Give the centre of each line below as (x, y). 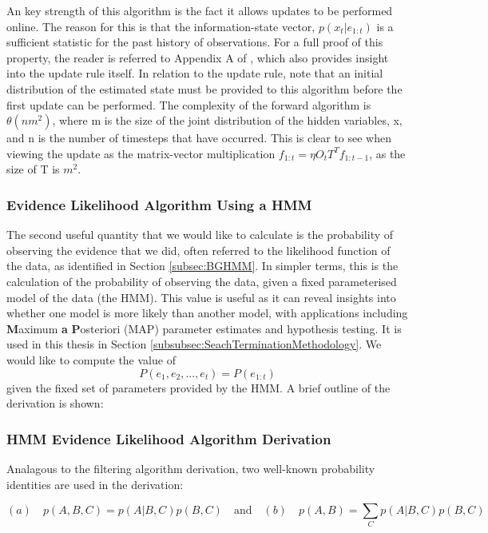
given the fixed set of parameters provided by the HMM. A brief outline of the (198, 387)
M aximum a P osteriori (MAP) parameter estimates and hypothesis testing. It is (204, 328)
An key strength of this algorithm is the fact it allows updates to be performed (200, 10)
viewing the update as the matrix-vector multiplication (141, 153)
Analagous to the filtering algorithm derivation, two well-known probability (191, 468)
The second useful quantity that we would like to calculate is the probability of (200, 235)
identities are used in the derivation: (95, 484)
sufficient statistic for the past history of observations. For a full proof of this (195, 42)
